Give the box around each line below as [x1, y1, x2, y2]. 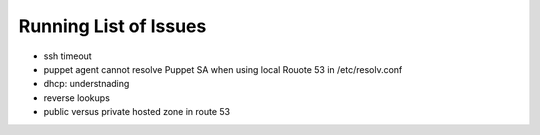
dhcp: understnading [43, 78, 130, 90]
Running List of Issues [18, 15, 207, 37]
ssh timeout [43, 50, 92, 62]
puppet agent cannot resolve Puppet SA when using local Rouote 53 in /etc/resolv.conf [43, 63, 403, 75]
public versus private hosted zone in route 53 [43, 106, 231, 118]
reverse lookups [43, 91, 110, 104]
